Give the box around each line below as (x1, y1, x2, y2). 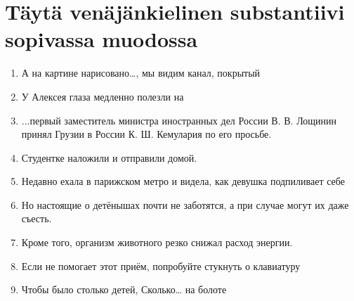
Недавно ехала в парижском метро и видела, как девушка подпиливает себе (21, 174, 345, 188)
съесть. (21, 211, 52, 226)
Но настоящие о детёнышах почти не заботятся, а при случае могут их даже (21, 197, 349, 212)
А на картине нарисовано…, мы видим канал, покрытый (21, 65, 261, 80)
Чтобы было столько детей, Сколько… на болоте (21, 282, 227, 297)
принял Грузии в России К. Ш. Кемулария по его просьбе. (21, 127, 272, 141)
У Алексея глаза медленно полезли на (21, 89, 184, 103)
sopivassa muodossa (5, 25, 198, 53)
